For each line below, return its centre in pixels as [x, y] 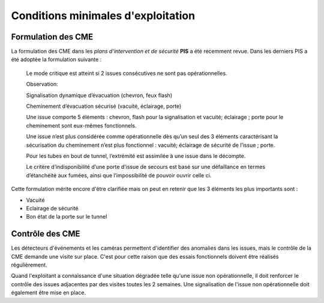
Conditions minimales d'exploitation [103, 16]
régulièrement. [29, 265]
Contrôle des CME [46, 234]
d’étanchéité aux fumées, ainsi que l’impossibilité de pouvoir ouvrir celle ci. [119, 175]
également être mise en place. [49, 293]
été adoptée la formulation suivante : [56, 59]
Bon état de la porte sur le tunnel [67, 217]
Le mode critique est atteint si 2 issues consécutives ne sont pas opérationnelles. [127, 73]
